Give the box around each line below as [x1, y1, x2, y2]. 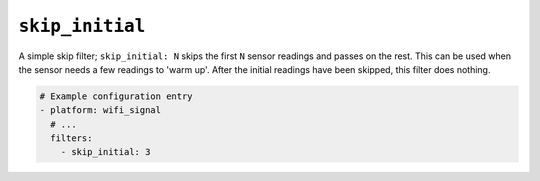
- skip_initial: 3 [60, 146, 151, 158]
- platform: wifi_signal [39, 105, 162, 116]
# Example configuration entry [39, 90, 194, 102]
